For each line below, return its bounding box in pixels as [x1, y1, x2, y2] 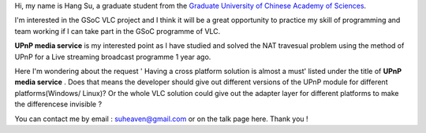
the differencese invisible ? [14, 99, 103, 109]
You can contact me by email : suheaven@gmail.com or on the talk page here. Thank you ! [14, 114, 308, 124]
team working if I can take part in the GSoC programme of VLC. [14, 26, 221, 35]
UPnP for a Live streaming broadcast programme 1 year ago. [14, 52, 211, 61]
